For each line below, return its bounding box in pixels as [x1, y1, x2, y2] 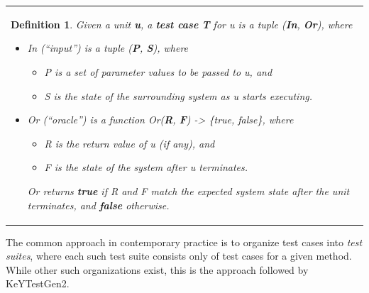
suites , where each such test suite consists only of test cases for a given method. [6, 248, 352, 263]
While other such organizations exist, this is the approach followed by [6, 262, 309, 277]
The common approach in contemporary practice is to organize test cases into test [6, 234, 363, 249]
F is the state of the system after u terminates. [44, 160, 248, 175]
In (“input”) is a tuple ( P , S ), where [27, 40, 189, 55]
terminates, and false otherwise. [27, 197, 170, 212]
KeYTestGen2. [6, 276, 70, 291]
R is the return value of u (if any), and [44, 136, 215, 150]
